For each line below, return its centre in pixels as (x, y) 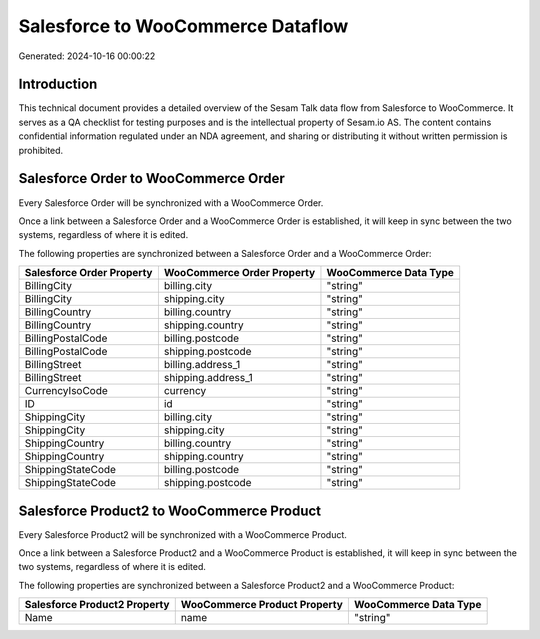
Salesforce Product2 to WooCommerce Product (170, 510)
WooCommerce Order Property (239, 273)
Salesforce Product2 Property (97, 605)
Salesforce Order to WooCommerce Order (151, 178)
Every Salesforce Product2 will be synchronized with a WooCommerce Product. (182, 534)
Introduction (58, 84)
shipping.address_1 (208, 378)
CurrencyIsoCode (66, 391)
